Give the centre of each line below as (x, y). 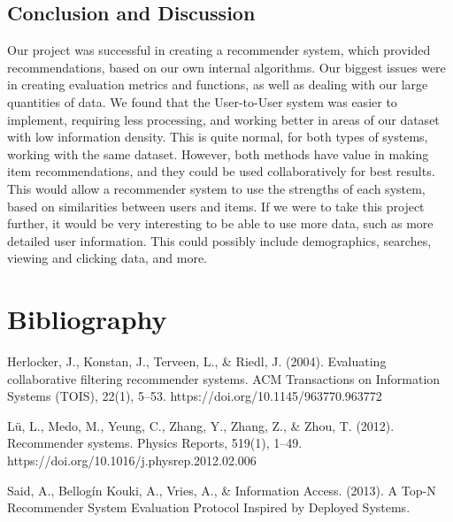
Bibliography (87, 319)
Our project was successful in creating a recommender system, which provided (219, 50)
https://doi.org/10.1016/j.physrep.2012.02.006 (132, 461)
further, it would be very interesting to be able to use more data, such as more (220, 223)
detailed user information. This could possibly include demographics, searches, (219, 240)
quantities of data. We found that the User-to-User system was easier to (202, 101)
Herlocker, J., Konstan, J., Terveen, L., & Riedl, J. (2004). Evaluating (197, 361)
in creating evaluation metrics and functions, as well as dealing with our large (218, 84)
